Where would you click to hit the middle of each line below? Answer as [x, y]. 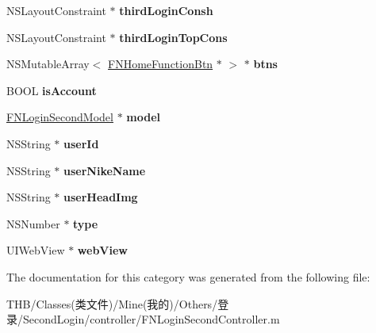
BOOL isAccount [52, 90]
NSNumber [33, 223]
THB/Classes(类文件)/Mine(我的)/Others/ [112, 303]
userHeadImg [101, 197]
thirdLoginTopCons [173, 37]
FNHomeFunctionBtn [161, 64]
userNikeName [105, 170]
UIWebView [36, 250]
